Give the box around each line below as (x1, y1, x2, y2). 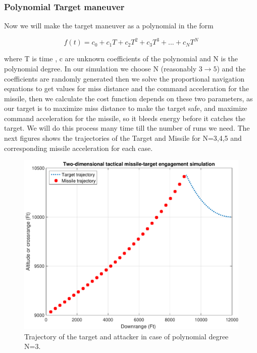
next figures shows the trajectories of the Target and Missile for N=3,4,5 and (4, 133, 242, 143)
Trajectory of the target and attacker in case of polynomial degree (24, 331, 229, 341)
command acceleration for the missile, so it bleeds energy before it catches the (4, 112, 245, 123)
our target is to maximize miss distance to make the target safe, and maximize (4, 103, 247, 113)
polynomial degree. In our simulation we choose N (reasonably (4, 63, 197, 73)
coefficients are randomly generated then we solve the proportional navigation (4, 73, 244, 84)
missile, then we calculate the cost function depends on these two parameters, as (4, 93, 253, 103)
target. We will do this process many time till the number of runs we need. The (4, 123, 250, 133)
